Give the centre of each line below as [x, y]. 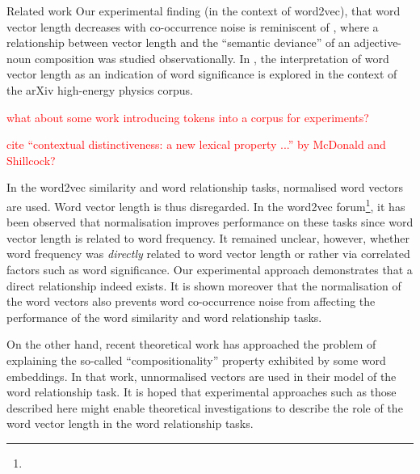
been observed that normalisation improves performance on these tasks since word [210, 222]
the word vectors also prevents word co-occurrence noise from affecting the [191, 301]
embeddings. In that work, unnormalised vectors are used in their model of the [202, 376]
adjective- [378, 42]
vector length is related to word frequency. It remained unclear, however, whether [208, 237]
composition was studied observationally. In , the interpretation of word [212, 58]
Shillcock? [31, 160]
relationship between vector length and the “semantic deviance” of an [178, 42]
